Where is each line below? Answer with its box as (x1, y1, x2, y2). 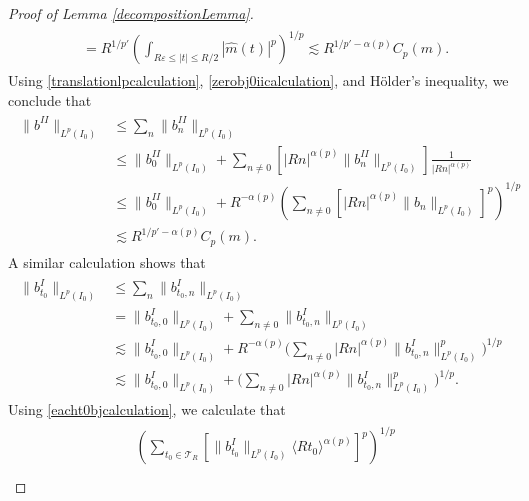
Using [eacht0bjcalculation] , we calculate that (8, 399, 286, 420)
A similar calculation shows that (8, 251, 206, 272)
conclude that (8, 89, 92, 110)
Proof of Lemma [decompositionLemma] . (8, 3, 254, 23)
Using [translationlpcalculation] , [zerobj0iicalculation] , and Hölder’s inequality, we (8, 70, 509, 91)
